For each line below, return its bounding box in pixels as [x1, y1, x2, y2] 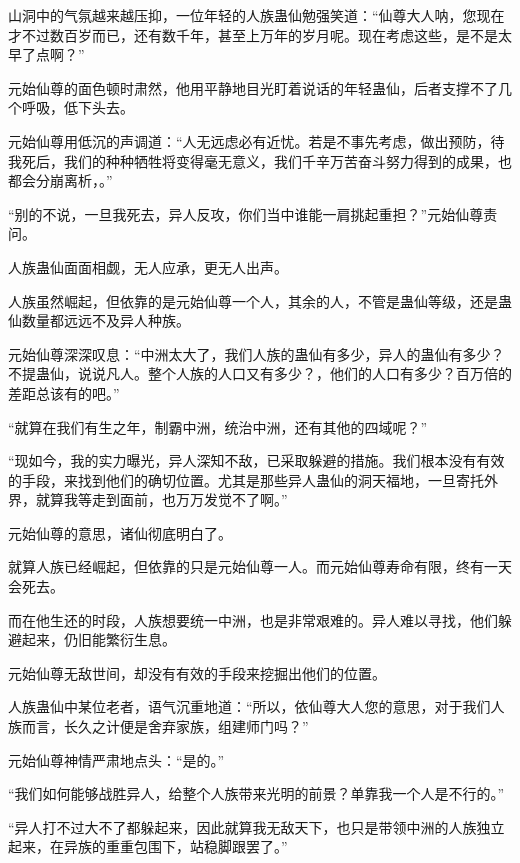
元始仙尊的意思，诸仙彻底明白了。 [8, 522, 232, 543]
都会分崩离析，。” [8, 170, 113, 191]
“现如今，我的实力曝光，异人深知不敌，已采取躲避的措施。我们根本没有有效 [8, 450, 505, 471]
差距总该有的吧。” [8, 382, 120, 403]
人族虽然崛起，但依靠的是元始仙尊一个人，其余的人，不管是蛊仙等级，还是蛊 [8, 290, 512, 311]
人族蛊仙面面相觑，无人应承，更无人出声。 [8, 256, 288, 277]
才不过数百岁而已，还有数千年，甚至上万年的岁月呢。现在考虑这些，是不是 [8, 24, 498, 45]
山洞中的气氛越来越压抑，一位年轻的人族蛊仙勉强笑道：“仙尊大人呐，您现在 [8, 5, 505, 25]
